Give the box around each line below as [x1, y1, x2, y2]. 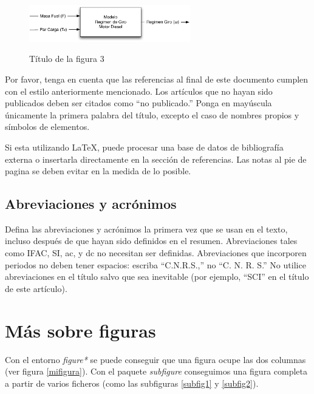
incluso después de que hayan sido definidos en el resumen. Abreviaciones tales [5, 234, 298, 247]
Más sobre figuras [5, 318, 156, 342]
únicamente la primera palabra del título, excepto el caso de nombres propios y [5, 108, 299, 121]
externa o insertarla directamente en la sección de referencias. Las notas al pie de [5, 152, 307, 165]
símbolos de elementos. [5, 120, 90, 133]
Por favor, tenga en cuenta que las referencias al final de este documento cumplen [5, 72, 309, 85]
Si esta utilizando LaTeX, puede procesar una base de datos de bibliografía [5, 140, 284, 153]
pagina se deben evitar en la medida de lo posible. [5, 165, 191, 177]
